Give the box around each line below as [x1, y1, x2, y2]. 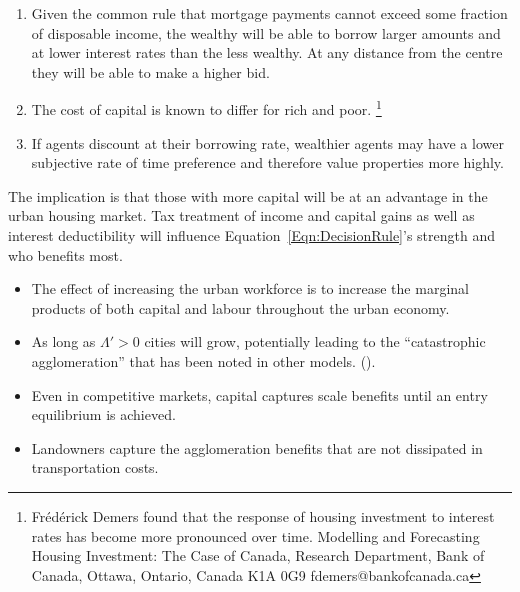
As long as [31, 331, 96, 352]
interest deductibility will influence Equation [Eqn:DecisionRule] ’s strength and [8, 225, 495, 245]
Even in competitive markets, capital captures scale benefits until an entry [31, 384, 488, 405]
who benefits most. [8, 244, 123, 265]
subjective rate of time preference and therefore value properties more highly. [31, 152, 504, 173]
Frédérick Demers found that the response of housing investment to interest [31, 505, 495, 526]
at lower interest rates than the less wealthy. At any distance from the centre [31, 42, 503, 63]
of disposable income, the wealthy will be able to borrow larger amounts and [31, 22, 501, 43]
